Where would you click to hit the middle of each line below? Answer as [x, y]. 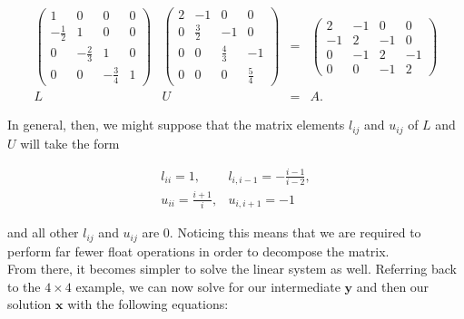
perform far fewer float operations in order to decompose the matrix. [198, 251]
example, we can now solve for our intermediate [208, 286]
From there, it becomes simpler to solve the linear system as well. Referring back [232, 269]
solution [30, 304]
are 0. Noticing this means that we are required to [281, 232]
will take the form [70, 143]
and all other [43, 232]
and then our [393, 286]
